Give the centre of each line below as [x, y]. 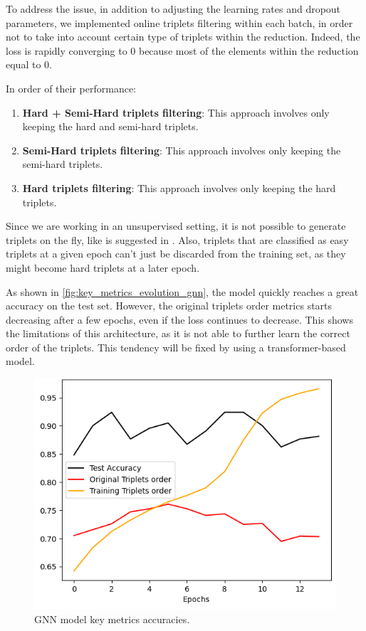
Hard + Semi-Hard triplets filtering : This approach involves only [176, 112]
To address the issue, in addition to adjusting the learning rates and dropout [173, 9]
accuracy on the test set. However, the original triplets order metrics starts [169, 306]
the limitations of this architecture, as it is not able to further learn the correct [178, 333]
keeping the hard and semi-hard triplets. [110, 126]
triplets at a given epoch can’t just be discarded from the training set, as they [176, 254]
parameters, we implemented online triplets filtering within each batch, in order [179, 22]
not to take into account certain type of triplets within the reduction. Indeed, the [183, 37]
